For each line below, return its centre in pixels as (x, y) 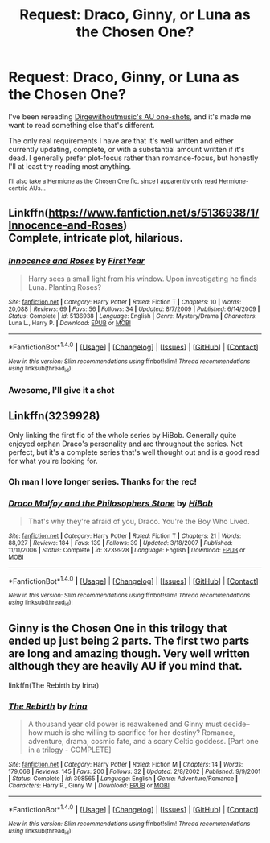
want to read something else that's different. (82, 125)
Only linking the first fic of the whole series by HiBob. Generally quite (123, 436)
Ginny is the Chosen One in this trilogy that (118, 628)
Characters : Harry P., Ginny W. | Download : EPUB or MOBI (89, 785)
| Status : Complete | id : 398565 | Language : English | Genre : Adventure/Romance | (123, 779)
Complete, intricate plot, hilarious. (96, 238)
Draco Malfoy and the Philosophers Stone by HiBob (110, 503)
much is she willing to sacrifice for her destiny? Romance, (139, 732)
